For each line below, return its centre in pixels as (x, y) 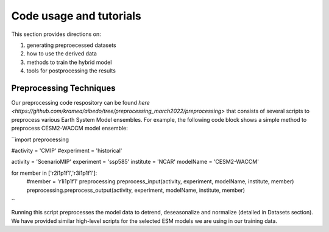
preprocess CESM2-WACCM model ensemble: (69, 128)
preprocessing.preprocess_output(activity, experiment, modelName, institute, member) (136, 190)
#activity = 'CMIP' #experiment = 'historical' (67, 150)
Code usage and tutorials (76, 16)
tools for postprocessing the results (71, 71)
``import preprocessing (40, 139)
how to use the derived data (62, 54)
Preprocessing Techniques (63, 88)
